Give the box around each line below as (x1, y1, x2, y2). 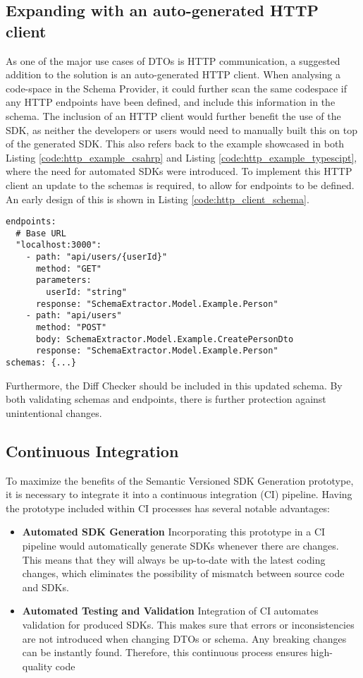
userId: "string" (46, 287, 127, 298)
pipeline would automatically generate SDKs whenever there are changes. (22, 538, 339, 553)
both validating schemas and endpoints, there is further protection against (6, 392, 326, 406)
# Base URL (16, 228, 66, 238)
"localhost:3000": (16, 240, 102, 250)
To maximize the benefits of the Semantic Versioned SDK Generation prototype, (6, 473, 354, 488)
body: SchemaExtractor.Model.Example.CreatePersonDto (35, 334, 294, 344)
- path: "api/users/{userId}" (25, 252, 168, 262)
